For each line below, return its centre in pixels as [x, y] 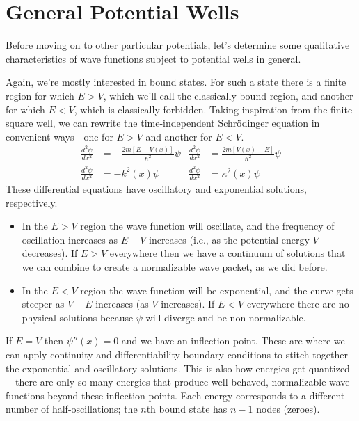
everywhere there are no [298, 304]
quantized [329, 368]
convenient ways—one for [59, 136]
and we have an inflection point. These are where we [233, 341]
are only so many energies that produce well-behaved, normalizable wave [195, 382]
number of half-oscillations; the [72, 409]
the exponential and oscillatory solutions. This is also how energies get [156, 368]
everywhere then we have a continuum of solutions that [228, 253]
